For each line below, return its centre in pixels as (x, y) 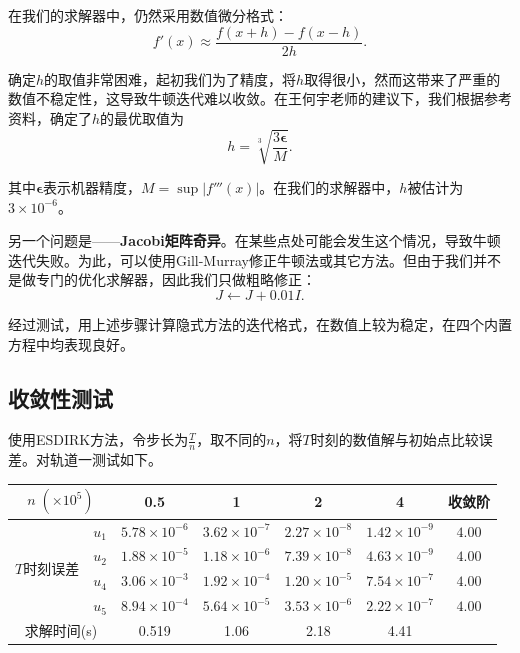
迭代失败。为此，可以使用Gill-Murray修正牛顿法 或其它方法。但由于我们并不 (254, 259)
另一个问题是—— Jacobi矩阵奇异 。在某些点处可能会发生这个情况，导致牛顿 (254, 240)
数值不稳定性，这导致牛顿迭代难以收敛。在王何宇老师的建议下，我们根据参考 (260, 98)
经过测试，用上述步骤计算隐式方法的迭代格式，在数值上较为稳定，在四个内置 (260, 323)
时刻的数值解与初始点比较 (394, 439)
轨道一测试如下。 (105, 459)
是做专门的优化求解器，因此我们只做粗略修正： (162, 279)
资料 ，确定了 (50, 117)
